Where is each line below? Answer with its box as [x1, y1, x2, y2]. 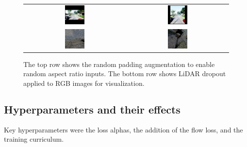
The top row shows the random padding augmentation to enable [23, 59, 215, 69]
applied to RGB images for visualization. [23, 78, 145, 88]
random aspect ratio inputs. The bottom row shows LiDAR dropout [23, 68, 226, 79]
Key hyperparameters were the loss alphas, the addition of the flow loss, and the [4, 124, 243, 134]
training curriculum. [4, 134, 64, 144]
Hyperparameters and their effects [4, 102, 181, 117]
